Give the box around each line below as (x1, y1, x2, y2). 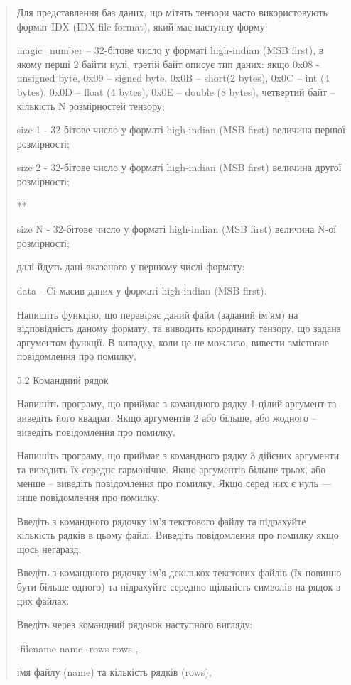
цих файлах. (16, 593, 70, 608)
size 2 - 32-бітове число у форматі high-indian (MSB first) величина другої (16, 160, 342, 175)
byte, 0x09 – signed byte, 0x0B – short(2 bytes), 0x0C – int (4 (58, 70, 330, 85)
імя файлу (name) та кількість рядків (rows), (16, 664, 212, 679)
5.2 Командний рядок (16, 372, 109, 387)
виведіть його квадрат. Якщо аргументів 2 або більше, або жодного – (16, 410, 317, 425)
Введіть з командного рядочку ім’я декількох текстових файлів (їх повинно (16, 565, 342, 580)
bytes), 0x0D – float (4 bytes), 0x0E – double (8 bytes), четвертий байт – (16, 84, 335, 99)
